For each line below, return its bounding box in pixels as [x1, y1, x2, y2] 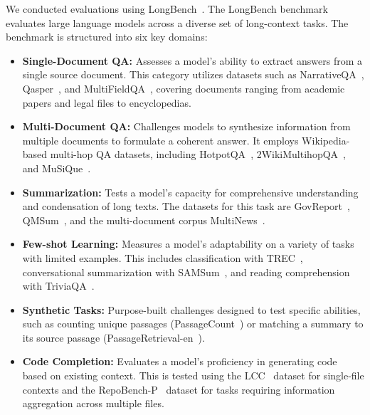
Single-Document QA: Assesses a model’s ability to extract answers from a [22, 53, 363, 68]
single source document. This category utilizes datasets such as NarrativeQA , [22, 67, 364, 82]
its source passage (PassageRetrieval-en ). [22, 330, 205, 345]
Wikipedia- [302, 132, 350, 147]
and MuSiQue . [22, 160, 91, 175]
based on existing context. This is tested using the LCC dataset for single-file [22, 368, 364, 383]
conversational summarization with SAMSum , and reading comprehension [22, 264, 350, 279]
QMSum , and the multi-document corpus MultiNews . [22, 212, 265, 227]
